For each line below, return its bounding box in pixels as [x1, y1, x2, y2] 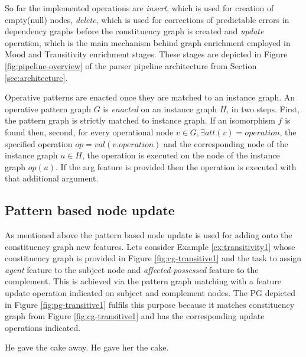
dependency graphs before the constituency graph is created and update [5, 25, 264, 37]
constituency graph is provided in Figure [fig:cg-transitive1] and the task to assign [5, 252, 302, 264]
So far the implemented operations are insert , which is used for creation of [5, 2, 274, 14]
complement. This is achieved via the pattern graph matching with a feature [5, 275, 282, 287]
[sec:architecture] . [5, 71, 68, 83]
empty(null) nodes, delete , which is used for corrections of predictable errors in [5, 13, 289, 25]
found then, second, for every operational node [5, 125, 174, 138]
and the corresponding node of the [164, 137, 288, 150]
